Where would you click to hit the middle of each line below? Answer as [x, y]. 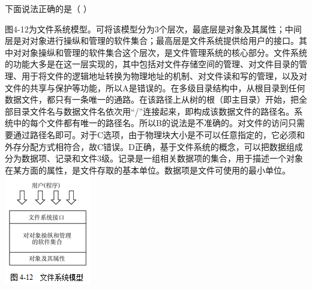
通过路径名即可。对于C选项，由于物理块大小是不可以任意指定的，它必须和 [159, 134]
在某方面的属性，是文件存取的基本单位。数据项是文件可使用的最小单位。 [148, 170]
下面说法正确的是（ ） [48, 8]
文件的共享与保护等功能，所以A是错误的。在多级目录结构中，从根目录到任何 [155, 87]
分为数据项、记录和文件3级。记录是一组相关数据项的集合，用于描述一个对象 [154, 158]
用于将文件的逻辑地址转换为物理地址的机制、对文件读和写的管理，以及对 [164, 75]
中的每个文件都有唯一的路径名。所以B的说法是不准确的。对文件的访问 [150, 123]
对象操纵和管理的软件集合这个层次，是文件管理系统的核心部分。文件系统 [164, 52]
